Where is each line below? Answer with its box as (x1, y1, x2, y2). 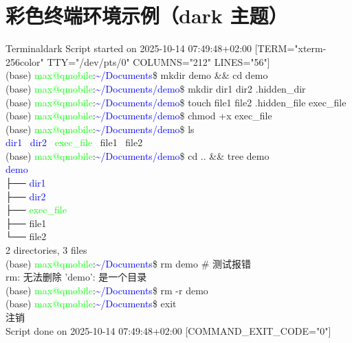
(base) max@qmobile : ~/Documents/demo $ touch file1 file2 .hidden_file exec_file (5, 95, 346, 109)
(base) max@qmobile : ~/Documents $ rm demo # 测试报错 (5, 256, 252, 270)
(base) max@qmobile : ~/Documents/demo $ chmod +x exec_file (5, 108, 272, 123)
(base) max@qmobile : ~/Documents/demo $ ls (5, 121, 195, 136)
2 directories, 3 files (5, 243, 87, 257)
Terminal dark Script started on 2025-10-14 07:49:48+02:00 (5, 41, 252, 56)
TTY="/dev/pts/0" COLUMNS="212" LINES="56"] (47, 54, 270, 69)
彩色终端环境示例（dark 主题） (5, 1, 288, 29)
